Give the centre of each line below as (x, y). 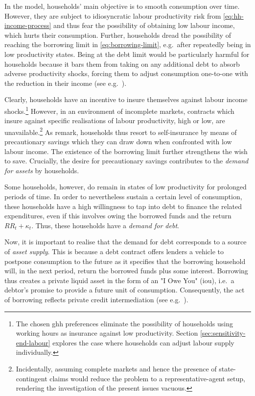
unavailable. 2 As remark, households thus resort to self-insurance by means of (121, 131)
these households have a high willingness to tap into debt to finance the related (123, 206)
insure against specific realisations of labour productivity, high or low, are (115, 120)
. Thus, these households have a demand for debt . (105, 225)
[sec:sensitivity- (223, 333)
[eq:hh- (233, 15)
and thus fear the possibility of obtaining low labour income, (144, 25)
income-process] (28, 25)
